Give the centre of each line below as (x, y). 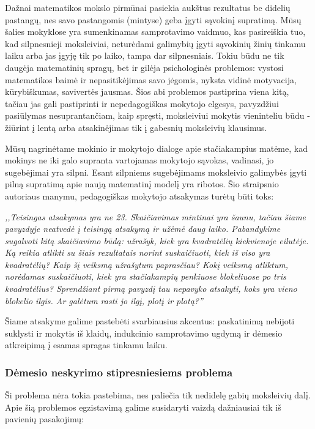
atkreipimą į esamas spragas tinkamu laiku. (86, 345)
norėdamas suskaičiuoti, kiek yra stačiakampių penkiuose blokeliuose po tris (146, 276)
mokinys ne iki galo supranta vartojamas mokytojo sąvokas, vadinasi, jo (139, 160)
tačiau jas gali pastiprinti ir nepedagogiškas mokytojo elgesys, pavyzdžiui (142, 103)
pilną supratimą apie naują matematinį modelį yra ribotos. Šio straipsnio (142, 184)
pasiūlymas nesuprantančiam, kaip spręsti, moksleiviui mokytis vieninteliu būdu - (157, 115)
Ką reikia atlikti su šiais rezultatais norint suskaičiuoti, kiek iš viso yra (138, 252)
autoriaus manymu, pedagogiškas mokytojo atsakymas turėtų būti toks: (139, 196)
